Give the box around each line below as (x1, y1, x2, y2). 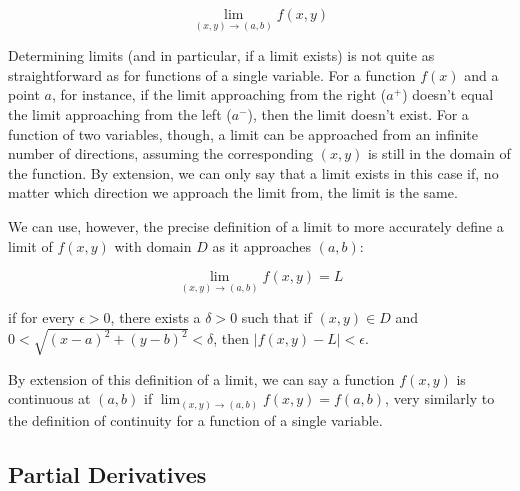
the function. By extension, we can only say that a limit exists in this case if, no (8, 162, 499, 183)
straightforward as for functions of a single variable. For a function (8, 64, 416, 85)
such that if (241, 307, 312, 328)
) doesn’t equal (402, 84, 494, 105)
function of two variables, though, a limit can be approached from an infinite (8, 123, 479, 144)
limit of (8, 235, 53, 256)
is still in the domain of (367, 143, 511, 164)
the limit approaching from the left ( (8, 104, 232, 124)
